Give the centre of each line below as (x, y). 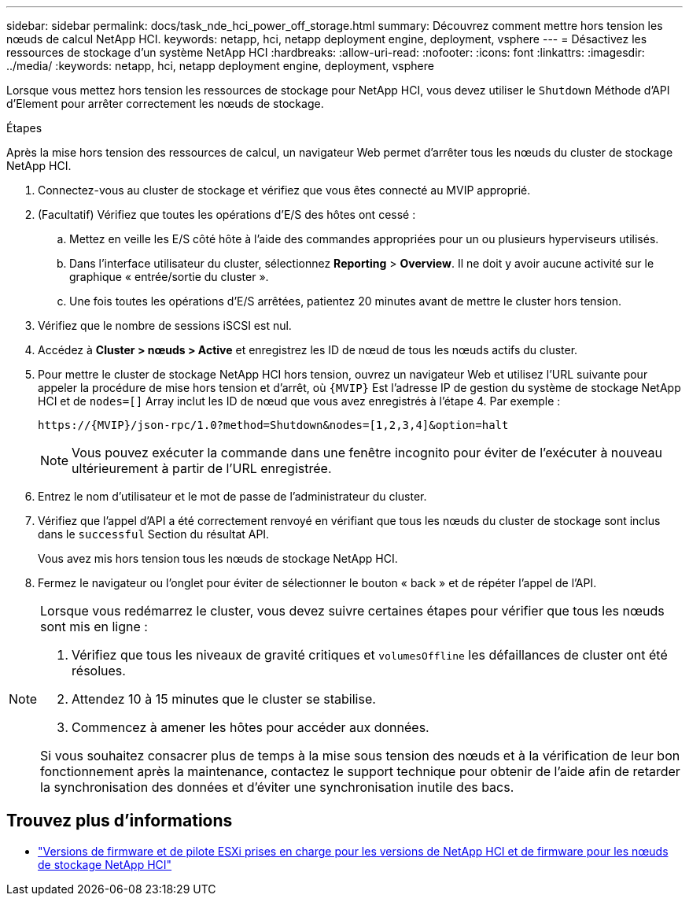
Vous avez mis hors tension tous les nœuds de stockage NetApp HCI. (218, 558)
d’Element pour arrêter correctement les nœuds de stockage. (165, 104)
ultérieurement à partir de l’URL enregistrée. (202, 468)
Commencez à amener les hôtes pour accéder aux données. (251, 727)
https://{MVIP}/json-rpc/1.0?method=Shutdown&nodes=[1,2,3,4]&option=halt (273, 425)
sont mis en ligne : (94, 627)
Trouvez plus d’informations (120, 821)
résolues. (99, 671)
